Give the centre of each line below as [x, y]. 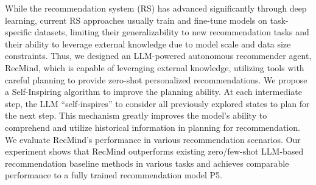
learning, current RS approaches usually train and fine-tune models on [136, 20]
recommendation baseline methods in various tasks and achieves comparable [147, 163]
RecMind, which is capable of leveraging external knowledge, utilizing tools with [155, 67]
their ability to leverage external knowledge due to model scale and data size [148, 44]
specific [19, 32]
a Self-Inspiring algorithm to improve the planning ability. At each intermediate [153, 92]
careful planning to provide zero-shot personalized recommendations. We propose [156, 79]
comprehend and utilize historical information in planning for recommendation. [153, 127]
